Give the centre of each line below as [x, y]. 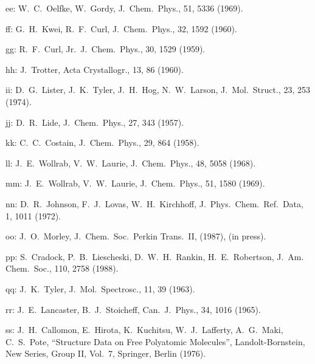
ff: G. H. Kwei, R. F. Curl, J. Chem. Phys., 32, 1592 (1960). [121, 28]
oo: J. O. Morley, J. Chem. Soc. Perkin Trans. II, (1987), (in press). [136, 236]
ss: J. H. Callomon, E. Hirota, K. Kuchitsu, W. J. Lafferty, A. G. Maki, [144, 330]
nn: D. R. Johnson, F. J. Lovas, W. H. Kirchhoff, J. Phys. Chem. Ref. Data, [154, 203]
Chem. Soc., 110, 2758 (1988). [62, 268]
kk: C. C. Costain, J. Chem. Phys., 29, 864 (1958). [102, 143]
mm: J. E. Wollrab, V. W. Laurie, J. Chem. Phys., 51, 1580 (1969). [135, 183]
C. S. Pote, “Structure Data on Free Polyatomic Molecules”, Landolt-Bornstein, [155, 341]
